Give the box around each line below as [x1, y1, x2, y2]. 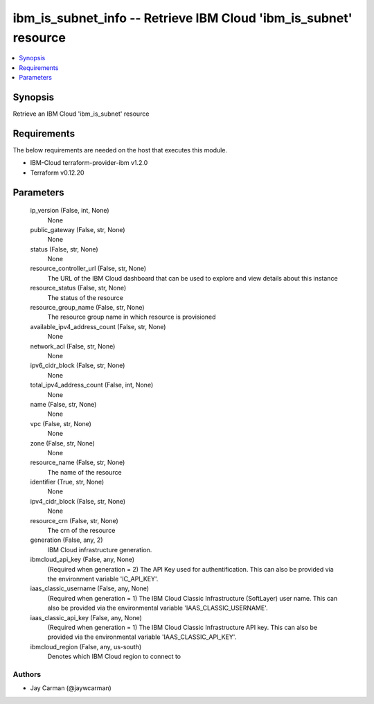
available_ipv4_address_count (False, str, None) [30, 322, 166, 331]
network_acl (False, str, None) [30, 342, 116, 350]
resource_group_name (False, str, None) [30, 303, 145, 312]
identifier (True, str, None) [30, 478, 105, 486]
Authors [12, 669, 42, 679]
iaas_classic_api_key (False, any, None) [30, 613, 142, 622]
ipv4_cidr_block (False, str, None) [30, 497, 126, 505]
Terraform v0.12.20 [30, 168, 84, 177]
